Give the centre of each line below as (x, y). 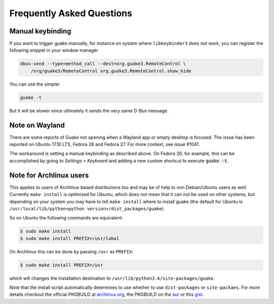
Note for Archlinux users (49, 175)
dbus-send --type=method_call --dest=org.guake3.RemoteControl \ (103, 64)
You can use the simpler (35, 84)
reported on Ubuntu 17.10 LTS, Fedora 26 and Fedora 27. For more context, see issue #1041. (105, 144)
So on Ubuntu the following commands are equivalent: (66, 218)
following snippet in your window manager (54, 50)
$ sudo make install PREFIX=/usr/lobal (70, 238)
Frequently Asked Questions (71, 13)
